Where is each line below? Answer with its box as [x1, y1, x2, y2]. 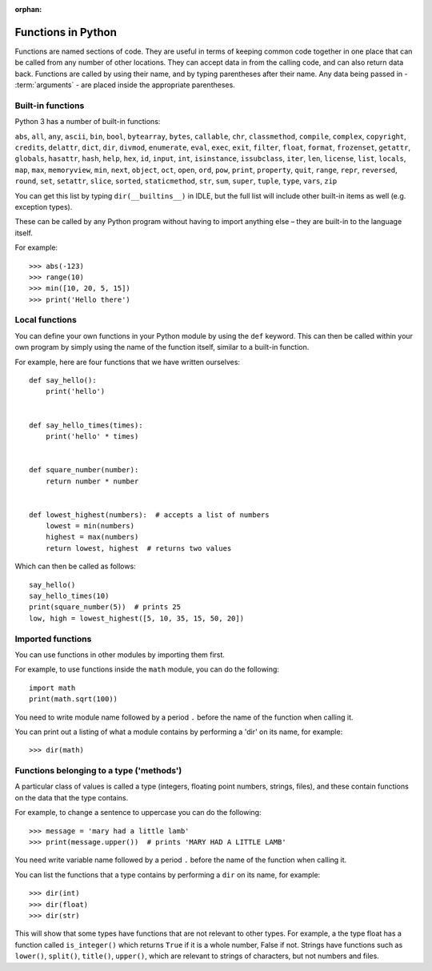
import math [29, 683, 76, 692]
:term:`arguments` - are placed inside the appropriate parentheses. [14, 80, 235, 90]
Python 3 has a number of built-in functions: [14, 117, 161, 126]
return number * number [45, 476, 139, 486]
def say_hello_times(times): [29, 420, 143, 430]
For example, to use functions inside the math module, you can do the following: [14, 664, 280, 674]
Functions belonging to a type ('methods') [14, 765, 182, 776]
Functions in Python [14, 25, 118, 39]
